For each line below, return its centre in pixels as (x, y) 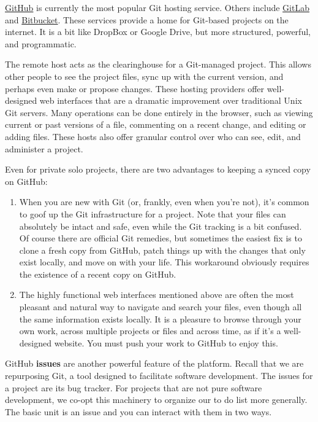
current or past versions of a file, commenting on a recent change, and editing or (156, 124)
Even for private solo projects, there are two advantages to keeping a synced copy (158, 169)
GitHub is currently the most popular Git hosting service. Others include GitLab (157, 7)
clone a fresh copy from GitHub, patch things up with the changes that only (162, 250)
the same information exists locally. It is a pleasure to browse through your (160, 318)
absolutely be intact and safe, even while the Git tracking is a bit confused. (161, 226)
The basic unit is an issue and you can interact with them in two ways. (138, 411)
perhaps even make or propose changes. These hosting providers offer (134, 88)
